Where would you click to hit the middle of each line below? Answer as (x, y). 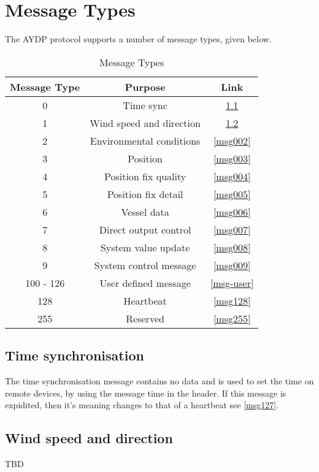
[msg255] (232, 318)
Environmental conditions (145, 140)
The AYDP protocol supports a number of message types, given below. (138, 39)
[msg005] (232, 194)
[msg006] (232, 211)
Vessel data (145, 211)
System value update (145, 247)
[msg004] (232, 176)
